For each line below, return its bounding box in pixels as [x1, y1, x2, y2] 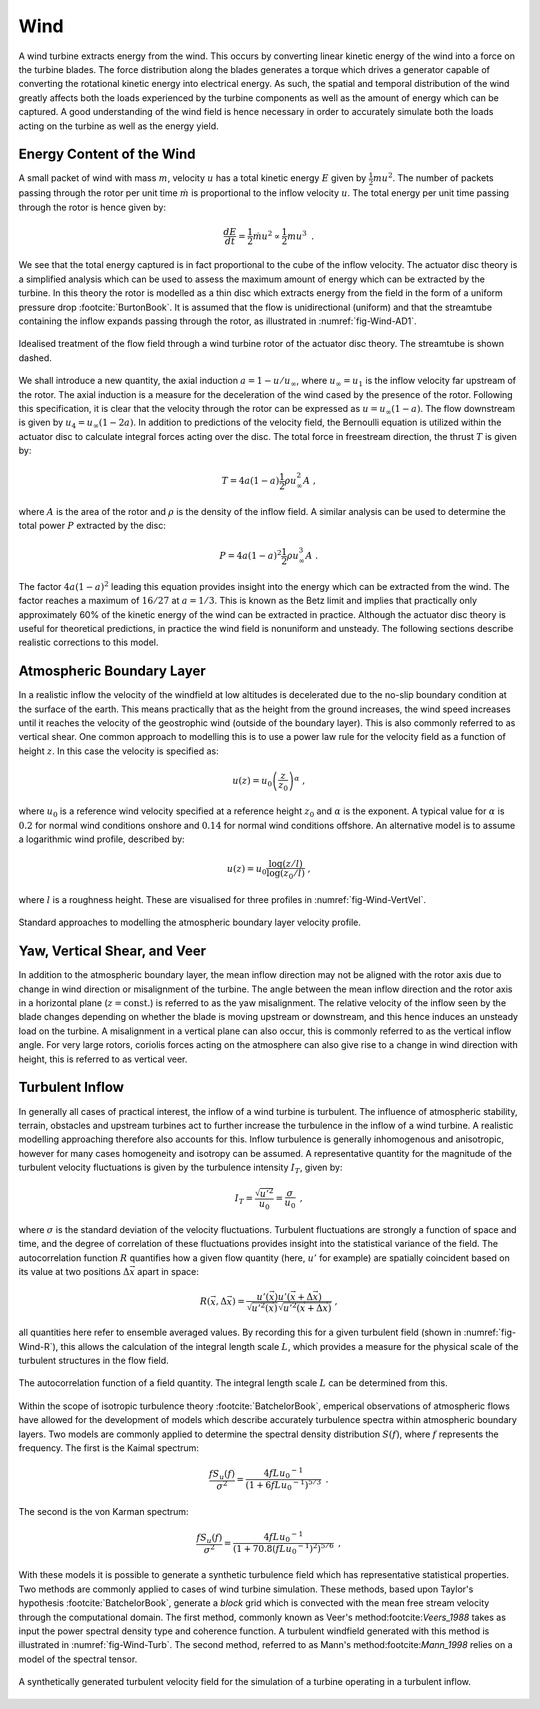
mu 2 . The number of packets [373, 171, 494, 184]
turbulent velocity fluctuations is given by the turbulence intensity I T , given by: [18, 1161, 344, 1175]
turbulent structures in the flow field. [18, 1354, 169, 1366]
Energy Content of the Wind [18, 146, 196, 163]
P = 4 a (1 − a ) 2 [219, 548, 282, 562]
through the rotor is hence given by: [18, 201, 167, 213]
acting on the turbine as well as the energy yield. [18, 120, 219, 132]
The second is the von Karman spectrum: [18, 1505, 189, 1517]
